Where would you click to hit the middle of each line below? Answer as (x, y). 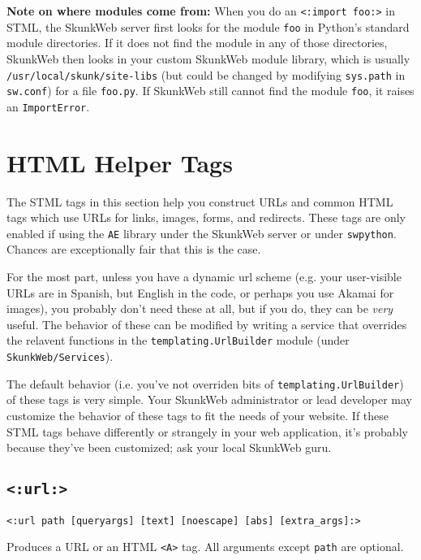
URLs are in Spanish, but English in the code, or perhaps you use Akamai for (200, 292)
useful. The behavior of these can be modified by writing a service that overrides (207, 324)
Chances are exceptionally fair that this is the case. (134, 249)
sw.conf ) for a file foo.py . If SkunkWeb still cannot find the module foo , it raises (210, 91)
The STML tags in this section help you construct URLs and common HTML (200, 201)
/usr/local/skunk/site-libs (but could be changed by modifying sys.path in (206, 74)
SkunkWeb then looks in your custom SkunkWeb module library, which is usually (208, 58)
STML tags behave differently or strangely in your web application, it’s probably (207, 431)
